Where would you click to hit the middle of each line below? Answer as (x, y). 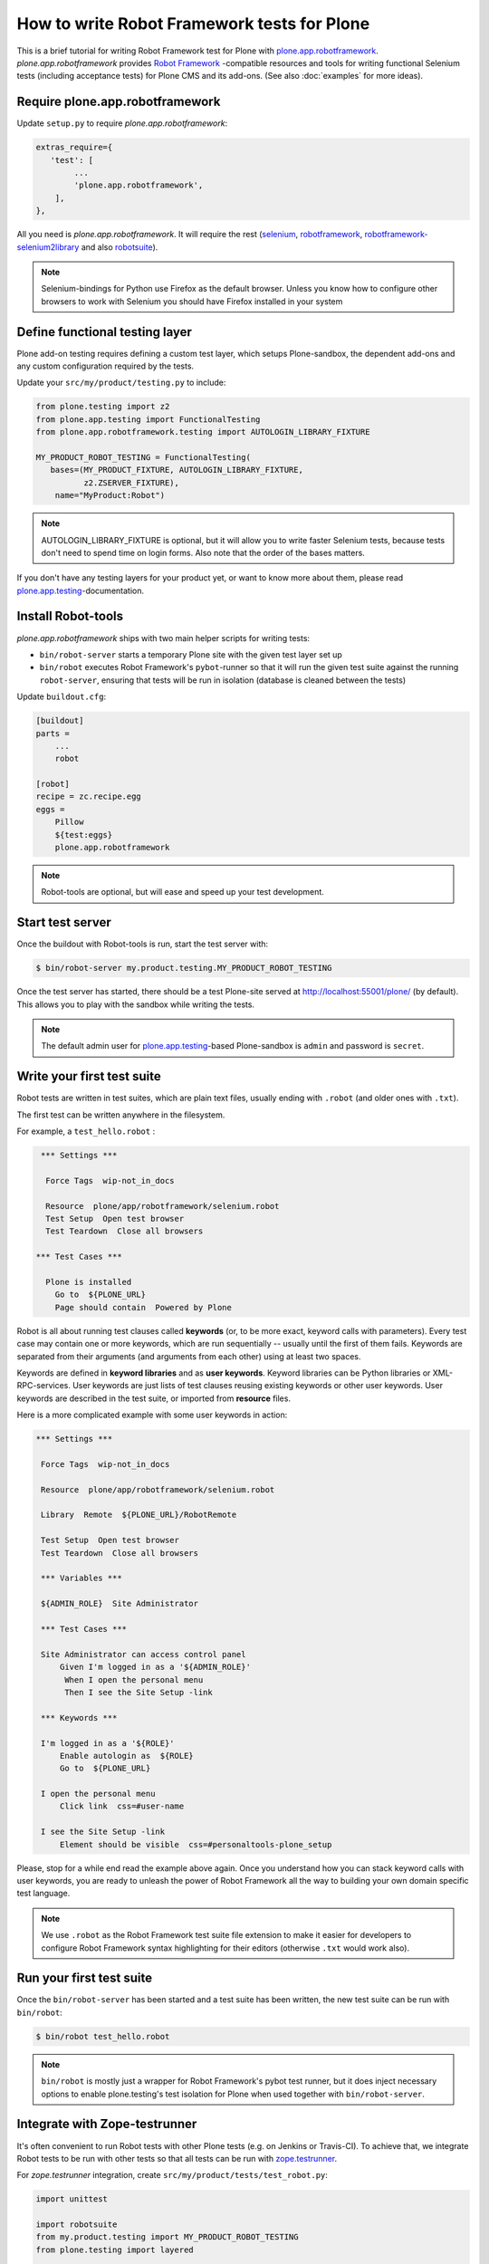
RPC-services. (44, 1386)
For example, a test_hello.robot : (86, 1131)
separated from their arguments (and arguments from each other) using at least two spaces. (189, 1356)
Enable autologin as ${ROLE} (126, 1756)
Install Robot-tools (70, 616)
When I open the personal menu (134, 1679)
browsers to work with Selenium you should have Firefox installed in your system (192, 301)
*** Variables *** (81, 1578)
